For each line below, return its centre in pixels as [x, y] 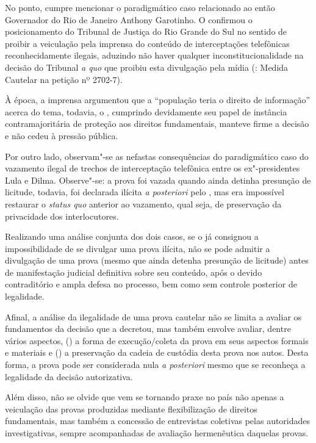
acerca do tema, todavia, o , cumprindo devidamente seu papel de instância [146, 111]
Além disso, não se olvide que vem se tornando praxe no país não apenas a [145, 397]
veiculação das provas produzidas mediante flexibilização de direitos [131, 409]
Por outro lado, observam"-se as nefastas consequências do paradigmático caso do [157, 156]
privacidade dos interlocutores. [62, 216]
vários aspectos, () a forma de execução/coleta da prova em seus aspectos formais [157, 340]
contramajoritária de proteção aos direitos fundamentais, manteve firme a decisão [157, 124]
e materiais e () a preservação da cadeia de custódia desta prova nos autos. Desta [157, 352]
